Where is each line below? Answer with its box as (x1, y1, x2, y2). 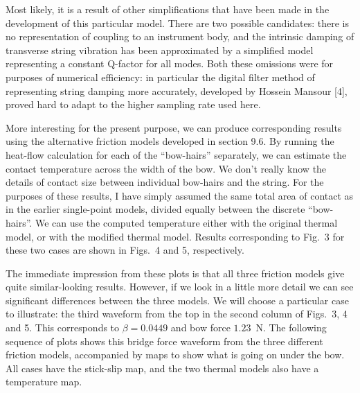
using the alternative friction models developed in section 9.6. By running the (6, 134, 334, 148)
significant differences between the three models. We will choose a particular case (6, 292, 349, 307)
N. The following (255, 320, 327, 335)
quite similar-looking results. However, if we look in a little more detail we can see (6, 279, 354, 294)
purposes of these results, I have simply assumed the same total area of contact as (6, 188, 354, 202)
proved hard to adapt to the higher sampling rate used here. (6, 97, 261, 112)
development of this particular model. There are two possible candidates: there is (6, 15, 350, 30)
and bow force (170, 320, 231, 335)
